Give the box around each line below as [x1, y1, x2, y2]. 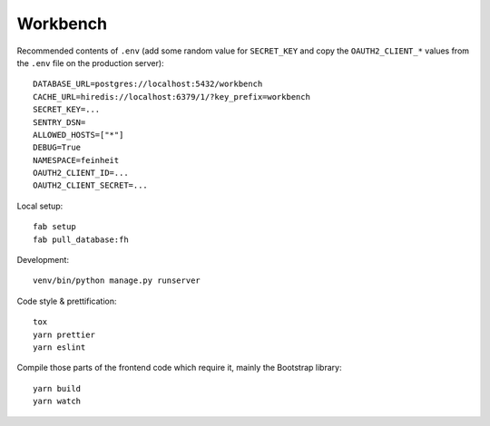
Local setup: [16, 200, 64, 211]
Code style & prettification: [16, 295, 117, 306]
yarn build [33, 383, 82, 393]
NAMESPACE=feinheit [33, 155, 120, 165]
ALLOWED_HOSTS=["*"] [33, 130, 124, 140]
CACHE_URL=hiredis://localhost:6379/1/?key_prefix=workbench [33, 92, 310, 102]
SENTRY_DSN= [33, 117, 86, 127]
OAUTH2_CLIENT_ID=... [33, 168, 129, 179]
